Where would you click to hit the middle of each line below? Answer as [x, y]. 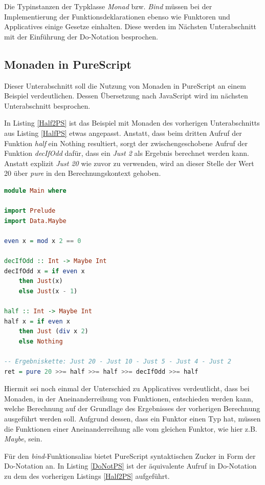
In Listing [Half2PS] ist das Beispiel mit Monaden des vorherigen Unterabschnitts [132, 123]
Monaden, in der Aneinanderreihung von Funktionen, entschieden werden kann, [129, 398]
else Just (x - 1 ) [48, 291]
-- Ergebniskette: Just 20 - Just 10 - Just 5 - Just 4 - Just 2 [118, 362]
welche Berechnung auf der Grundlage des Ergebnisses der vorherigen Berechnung [132, 408]
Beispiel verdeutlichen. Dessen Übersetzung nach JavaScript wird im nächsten [126, 96]
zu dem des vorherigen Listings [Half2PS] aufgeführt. [87, 476]
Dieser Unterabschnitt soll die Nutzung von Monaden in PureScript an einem [125, 85]
